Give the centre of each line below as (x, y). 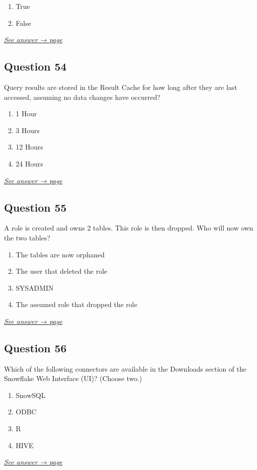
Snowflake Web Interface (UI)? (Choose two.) (73, 378)
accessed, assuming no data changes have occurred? (82, 97)
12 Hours (29, 147)
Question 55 (35, 207)
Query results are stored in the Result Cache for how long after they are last (121, 87)
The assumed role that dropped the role (76, 304)
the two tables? (27, 237)
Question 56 (35, 348)
